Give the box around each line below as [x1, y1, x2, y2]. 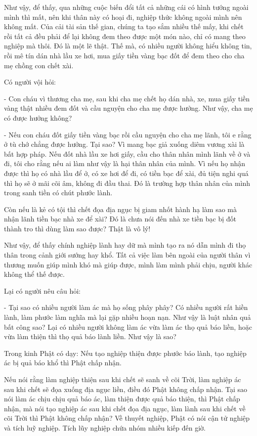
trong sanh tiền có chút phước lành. [4, 187, 113, 198]
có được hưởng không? [4, 112, 72, 123]
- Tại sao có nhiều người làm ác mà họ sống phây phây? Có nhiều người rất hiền [4, 302, 248, 312]
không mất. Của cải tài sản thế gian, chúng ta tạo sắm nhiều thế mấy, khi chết [4, 21, 244, 32]
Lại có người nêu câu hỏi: [4, 285, 81, 296]
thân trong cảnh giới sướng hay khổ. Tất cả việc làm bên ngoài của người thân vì [4, 250, 251, 260]
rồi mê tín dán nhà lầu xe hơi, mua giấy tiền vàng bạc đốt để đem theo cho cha [4, 50, 245, 60]
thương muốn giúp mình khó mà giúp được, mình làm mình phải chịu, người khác [4, 259, 253, 269]
